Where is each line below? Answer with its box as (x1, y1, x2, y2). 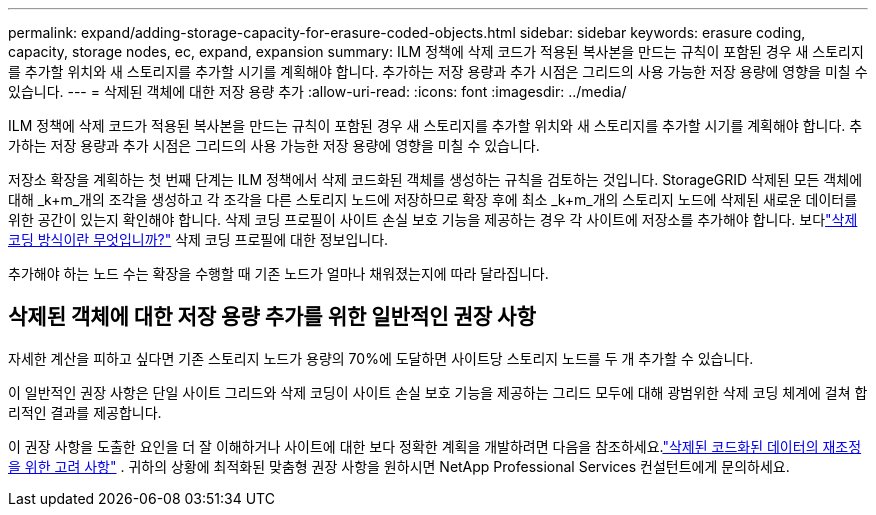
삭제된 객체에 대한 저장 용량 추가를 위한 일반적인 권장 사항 (8, 304, 536, 330)
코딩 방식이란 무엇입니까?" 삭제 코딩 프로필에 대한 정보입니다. (8, 231, 389, 248)
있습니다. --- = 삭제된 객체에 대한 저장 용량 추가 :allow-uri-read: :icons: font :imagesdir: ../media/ (8, 83, 627, 100)
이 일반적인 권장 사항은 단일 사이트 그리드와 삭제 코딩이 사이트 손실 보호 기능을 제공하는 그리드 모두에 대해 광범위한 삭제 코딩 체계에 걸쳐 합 (8, 383, 868, 401)
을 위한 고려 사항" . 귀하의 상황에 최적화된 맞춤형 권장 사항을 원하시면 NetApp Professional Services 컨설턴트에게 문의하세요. (8, 457, 790, 475)
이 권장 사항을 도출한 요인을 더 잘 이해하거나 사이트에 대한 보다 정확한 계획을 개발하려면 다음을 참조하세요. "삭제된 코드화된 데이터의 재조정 (8, 437, 862, 455)
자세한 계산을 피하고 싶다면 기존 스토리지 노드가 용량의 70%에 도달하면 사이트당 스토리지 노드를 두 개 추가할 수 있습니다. (8, 349, 754, 367)
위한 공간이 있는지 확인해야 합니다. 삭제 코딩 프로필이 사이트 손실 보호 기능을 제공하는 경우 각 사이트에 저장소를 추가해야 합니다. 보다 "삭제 (8, 211, 858, 228)
